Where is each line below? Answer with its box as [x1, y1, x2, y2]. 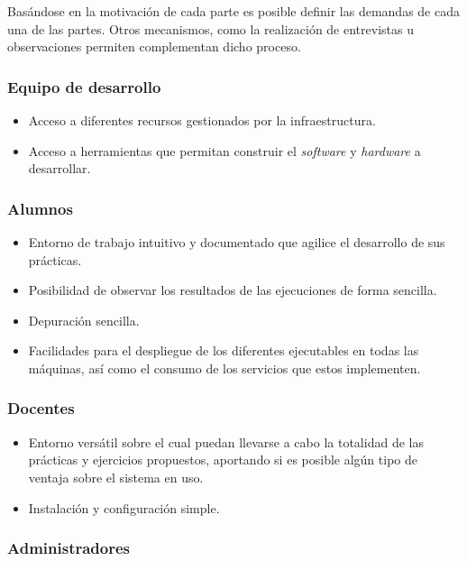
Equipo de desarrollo [7, 75, 161, 97]
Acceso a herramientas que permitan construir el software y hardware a [28, 141, 421, 160]
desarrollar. [28, 159, 91, 178]
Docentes [7, 397, 75, 419]
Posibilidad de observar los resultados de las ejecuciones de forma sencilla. [28, 280, 437, 299]
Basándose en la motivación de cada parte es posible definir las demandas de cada [7, 2, 460, 20]
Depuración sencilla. [28, 310, 140, 329]
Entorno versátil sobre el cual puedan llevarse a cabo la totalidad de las [28, 432, 424, 451]
